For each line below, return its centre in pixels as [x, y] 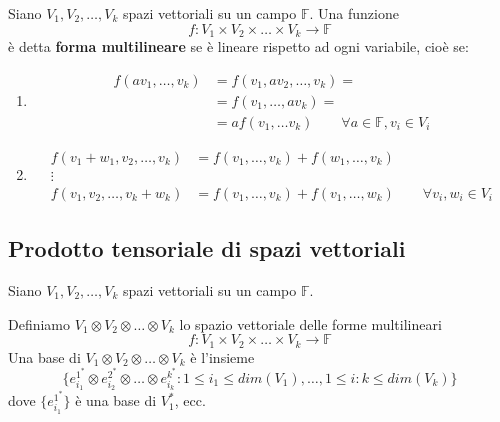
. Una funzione [354, 13]
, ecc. [190, 400]
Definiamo [39, 323]
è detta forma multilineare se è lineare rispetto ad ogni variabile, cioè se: [238, 46]
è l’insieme [222, 356]
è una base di [116, 400]
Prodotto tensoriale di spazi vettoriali [207, 248]
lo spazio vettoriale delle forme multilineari [310, 323]
